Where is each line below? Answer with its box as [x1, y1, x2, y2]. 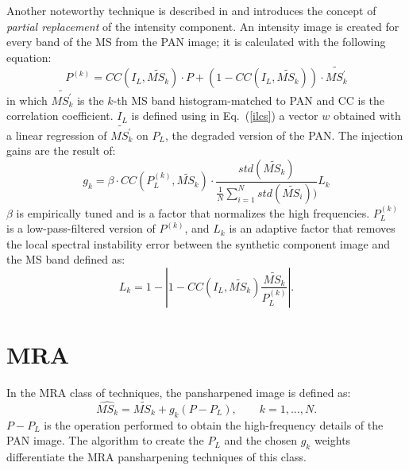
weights [314, 432, 351, 449]
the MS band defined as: [6, 251, 125, 268]
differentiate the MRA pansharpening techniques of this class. [6, 449, 307, 465]
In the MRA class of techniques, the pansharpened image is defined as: [6, 384, 351, 401]
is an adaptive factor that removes [229, 220, 395, 237]
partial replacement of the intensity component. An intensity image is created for [6, 17, 399, 34]
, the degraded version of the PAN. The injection [164, 126, 403, 143]
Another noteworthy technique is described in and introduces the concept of [6, 2, 376, 18]
